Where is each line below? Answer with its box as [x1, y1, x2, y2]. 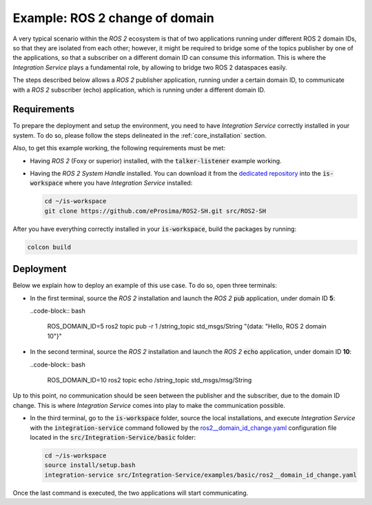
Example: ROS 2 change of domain [12, 10, 215, 25]
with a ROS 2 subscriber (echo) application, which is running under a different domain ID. [12, 85, 266, 94]
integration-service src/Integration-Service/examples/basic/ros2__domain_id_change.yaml [44, 471, 358, 479]
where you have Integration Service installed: [64, 179, 193, 187]
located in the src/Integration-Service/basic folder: [30, 433, 196, 441]
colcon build [27, 243, 72, 251]
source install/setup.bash [44, 462, 136, 469]
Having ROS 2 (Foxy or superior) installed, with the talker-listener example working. [30, 156, 282, 165]
